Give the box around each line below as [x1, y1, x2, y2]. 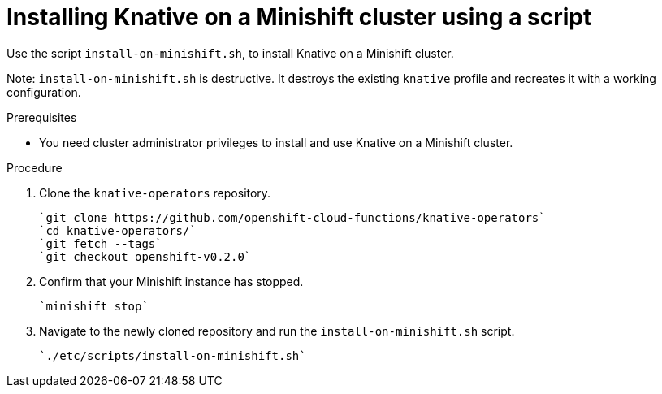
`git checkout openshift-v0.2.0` [39, 249, 252, 263]
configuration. [6, 84, 81, 99]
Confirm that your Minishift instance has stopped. [39, 274, 304, 288]
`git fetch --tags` [39, 236, 162, 250]
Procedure [6, 160, 63, 175]
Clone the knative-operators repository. [39, 185, 271, 200]
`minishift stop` [39, 299, 149, 313]
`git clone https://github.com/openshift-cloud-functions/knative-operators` [39, 210, 546, 224]
